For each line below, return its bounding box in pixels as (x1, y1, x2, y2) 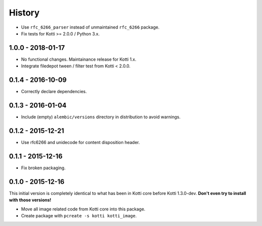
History (9, 7, 40, 18)
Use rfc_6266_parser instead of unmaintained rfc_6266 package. (21, 24, 160, 30)
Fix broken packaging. (21, 165, 65, 171)
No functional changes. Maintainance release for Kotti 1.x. (21, 56, 137, 62)
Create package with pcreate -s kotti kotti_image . (21, 212, 137, 218)
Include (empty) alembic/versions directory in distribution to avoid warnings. (21, 114, 181, 120)
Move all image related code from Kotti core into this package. (21, 206, 146, 212)
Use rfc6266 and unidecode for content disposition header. (21, 139, 140, 145)
